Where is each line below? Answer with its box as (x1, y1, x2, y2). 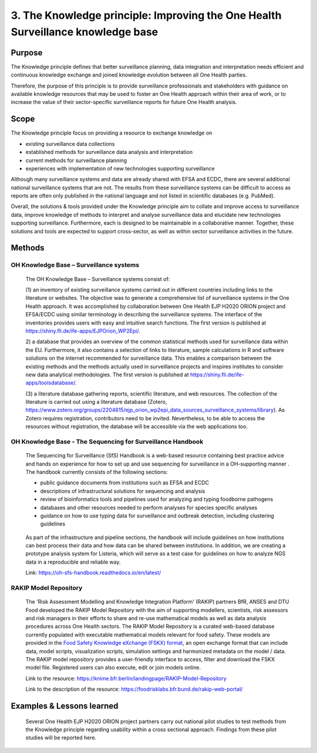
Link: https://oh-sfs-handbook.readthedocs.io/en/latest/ (25, 569, 161, 576)
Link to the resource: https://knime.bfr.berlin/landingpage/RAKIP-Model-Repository (25, 675, 227, 682)
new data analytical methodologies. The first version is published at (25, 371, 189, 378)
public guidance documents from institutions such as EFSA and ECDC (40, 479, 210, 486)
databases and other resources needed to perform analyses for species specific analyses (40, 504, 258, 511)
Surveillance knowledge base (11, 25, 158, 38)
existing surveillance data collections (25, 140, 115, 147)
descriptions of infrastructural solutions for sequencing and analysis (40, 487, 205, 494)
